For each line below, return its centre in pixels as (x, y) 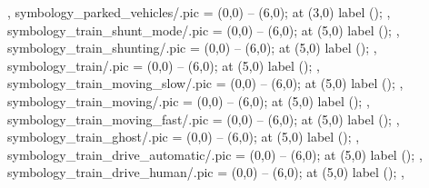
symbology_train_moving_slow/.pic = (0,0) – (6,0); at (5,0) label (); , (205, 83)
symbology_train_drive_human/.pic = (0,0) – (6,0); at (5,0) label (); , (206, 172)
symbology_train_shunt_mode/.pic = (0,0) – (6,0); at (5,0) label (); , (204, 30)
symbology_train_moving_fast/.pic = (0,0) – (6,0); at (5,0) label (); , (204, 119)
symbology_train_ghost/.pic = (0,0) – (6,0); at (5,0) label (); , (184, 137)
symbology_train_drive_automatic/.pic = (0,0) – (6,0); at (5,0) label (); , (215, 154)
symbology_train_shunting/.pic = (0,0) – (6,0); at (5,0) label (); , (192, 48)
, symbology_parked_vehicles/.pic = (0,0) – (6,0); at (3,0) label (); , (199, 12)
